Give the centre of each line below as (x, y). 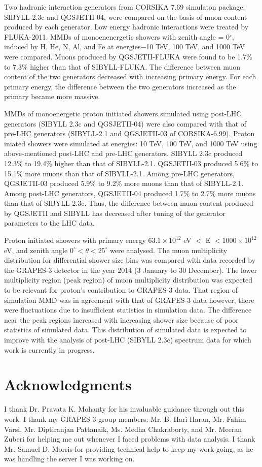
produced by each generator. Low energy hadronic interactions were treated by (126, 27)
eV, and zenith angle (36, 250)
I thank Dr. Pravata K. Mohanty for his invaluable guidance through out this (124, 409)
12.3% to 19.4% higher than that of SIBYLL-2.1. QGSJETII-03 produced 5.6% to (131, 163)
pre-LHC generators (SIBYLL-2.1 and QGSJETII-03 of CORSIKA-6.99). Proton (129, 133)
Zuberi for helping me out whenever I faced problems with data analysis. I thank (130, 439)
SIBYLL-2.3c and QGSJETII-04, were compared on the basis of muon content (126, 17)
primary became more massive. (52, 96)
